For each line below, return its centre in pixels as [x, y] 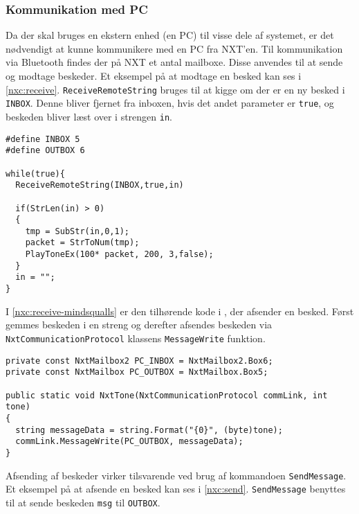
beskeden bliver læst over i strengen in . [89, 116]
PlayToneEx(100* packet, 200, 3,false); [119, 255]
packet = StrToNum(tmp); [82, 243]
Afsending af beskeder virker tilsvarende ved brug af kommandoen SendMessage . [176, 475]
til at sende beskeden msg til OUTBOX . [83, 502]
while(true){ [35, 174]
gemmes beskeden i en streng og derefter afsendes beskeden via [139, 325]
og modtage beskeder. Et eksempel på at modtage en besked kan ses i [154, 76]
